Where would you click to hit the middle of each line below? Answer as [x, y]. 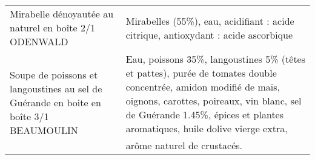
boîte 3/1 [29, 116]
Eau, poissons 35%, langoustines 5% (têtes [216, 59]
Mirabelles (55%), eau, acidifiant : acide [210, 21]
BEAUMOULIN [44, 130]
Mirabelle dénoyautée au [62, 14]
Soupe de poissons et [54, 74]
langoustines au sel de [56, 88]
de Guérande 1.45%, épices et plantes [205, 114]
